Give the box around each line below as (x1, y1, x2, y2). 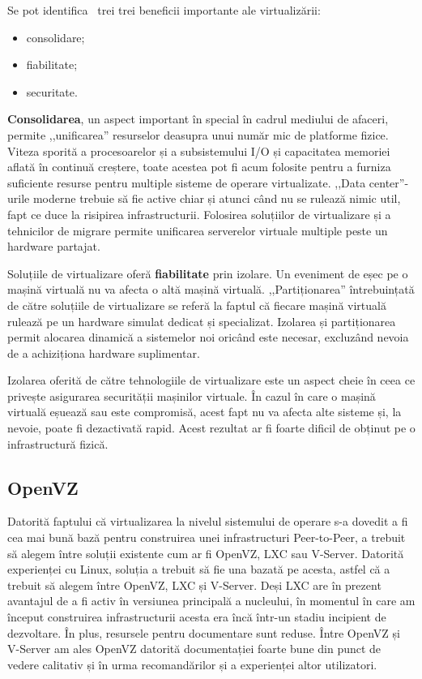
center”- (369, 174, 409, 191)
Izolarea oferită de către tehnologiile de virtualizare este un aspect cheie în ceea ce (7, 372, 416, 389)
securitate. (26, 83, 78, 100)
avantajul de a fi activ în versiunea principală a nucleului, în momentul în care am (7, 592, 416, 609)
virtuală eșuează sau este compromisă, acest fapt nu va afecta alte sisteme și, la (7, 403, 402, 420)
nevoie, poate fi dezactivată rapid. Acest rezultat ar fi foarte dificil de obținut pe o (7, 419, 416, 436)
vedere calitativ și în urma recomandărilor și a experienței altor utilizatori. (7, 655, 377, 673)
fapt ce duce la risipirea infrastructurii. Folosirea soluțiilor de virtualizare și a (7, 205, 391, 222)
